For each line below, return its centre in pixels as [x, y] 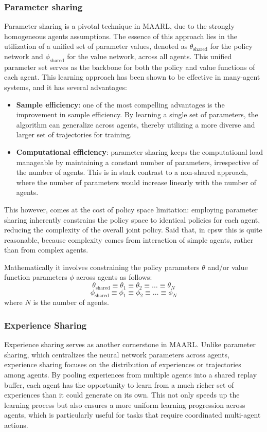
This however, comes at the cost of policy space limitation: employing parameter [131, 209]
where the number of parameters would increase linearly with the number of [136, 182]
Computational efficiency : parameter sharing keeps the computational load [140, 151]
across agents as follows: [114, 277]
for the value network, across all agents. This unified [149, 56]
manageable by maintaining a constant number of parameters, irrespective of [137, 162]
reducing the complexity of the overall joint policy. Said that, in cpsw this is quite [133, 230]
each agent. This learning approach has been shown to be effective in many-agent [132, 77]
